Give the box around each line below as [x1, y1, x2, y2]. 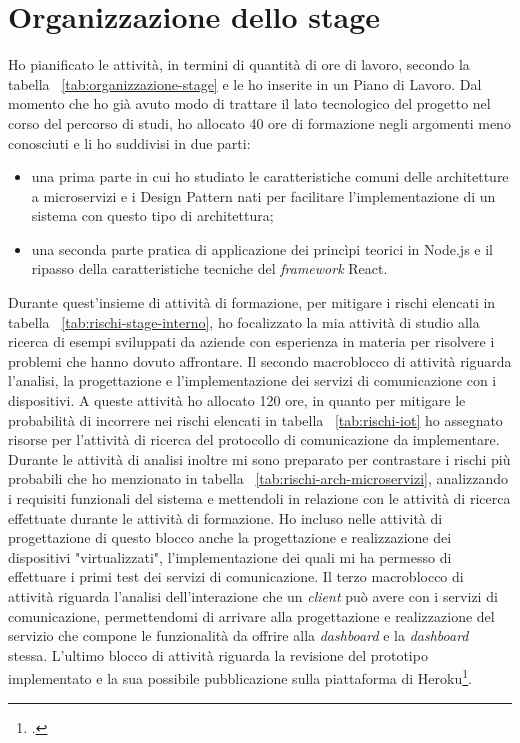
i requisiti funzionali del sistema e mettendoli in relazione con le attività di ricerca [8, 488, 511, 508]
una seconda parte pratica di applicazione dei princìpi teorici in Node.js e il [31, 238, 493, 259]
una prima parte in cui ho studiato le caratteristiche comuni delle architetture [31, 166, 509, 187]
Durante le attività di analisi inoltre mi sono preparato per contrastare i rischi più [8, 448, 511, 469]
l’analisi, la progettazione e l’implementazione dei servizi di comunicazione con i [8, 370, 497, 391]
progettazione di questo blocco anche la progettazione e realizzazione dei [8, 527, 452, 548]
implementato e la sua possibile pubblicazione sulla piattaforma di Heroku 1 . [8, 665, 472, 688]
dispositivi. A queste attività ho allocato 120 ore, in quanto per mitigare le [8, 390, 466, 411]
